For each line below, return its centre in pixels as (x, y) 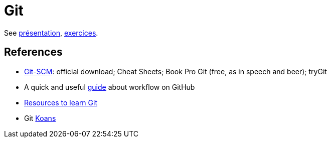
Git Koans (40, 118)
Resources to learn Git (61, 102)
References (33, 52)
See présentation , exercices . (51, 33)
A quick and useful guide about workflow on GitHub (110, 87)
